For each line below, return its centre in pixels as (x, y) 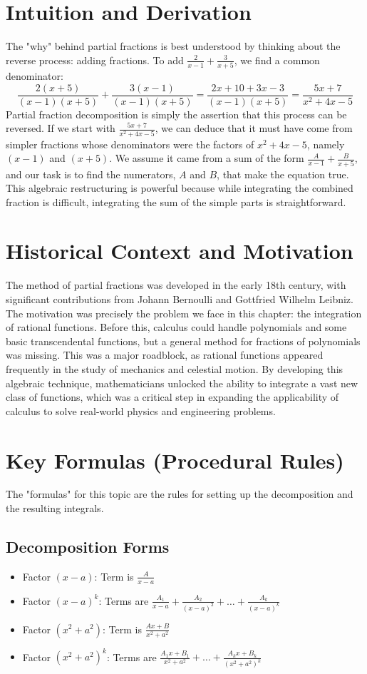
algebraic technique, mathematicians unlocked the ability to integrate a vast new (182, 383)
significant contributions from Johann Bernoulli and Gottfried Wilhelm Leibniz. (180, 299)
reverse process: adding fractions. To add (95, 60)
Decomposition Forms (88, 547)
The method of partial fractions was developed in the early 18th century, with (176, 285)
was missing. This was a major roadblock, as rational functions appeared (165, 355)
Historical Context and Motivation (180, 251)
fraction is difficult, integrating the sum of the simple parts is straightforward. (176, 201)
